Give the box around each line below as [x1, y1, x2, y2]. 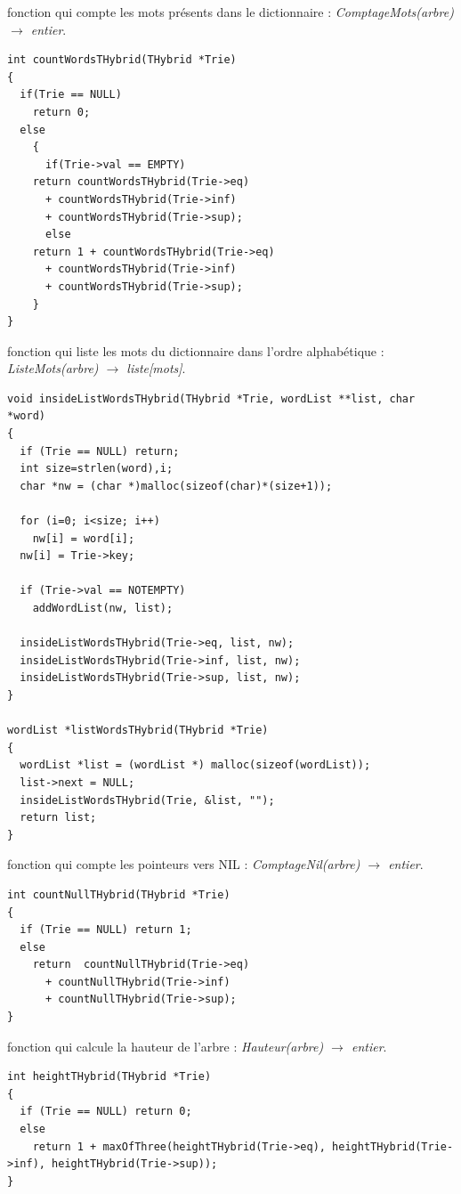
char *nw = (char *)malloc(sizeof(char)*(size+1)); [20, 479, 333, 492]
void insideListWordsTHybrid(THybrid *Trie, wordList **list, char [7, 392, 416, 405]
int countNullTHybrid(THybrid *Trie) [7, 888, 230, 901]
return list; [20, 811, 97, 824]
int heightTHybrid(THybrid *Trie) [7, 1070, 212, 1084]
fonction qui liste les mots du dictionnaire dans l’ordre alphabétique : [7, 341, 384, 360]
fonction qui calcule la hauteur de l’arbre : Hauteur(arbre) [7, 1036, 324, 1055]
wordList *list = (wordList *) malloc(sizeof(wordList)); [20, 759, 371, 772]
